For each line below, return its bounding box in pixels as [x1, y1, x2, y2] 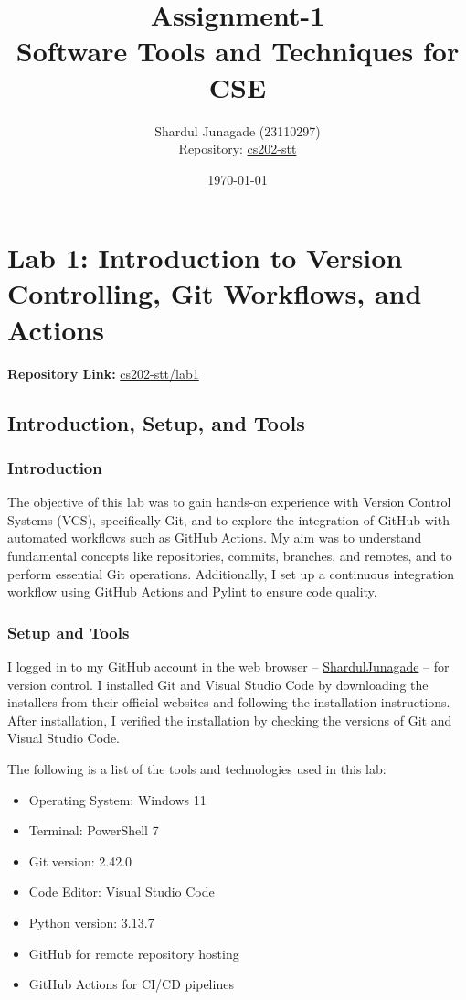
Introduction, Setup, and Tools [7, 408, 305, 436]
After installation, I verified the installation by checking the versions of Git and [7, 710, 452, 729]
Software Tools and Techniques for [16, 32, 460, 70]
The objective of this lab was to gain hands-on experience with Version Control [7, 492, 451, 511]
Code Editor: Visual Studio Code [28, 882, 215, 901]
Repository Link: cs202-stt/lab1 [7, 363, 199, 382]
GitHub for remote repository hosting [28, 943, 239, 962]
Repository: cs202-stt [178, 139, 297, 158]
